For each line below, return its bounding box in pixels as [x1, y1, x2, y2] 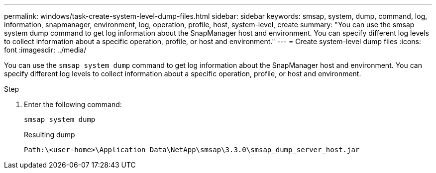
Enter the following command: [24, 100, 122, 109]
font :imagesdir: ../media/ [4, 46, 87, 54]
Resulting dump [24, 130, 75, 139]
